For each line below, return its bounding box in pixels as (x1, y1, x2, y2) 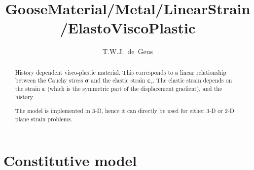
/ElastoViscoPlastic (60, 18, 196, 38)
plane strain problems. (15, 114, 73, 123)
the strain (15, 85, 40, 93)
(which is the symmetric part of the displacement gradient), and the (47, 85, 222, 93)
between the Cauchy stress (15, 76, 83, 85)
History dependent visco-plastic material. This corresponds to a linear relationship (15, 68, 226, 76)
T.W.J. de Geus (103, 46, 153, 57)
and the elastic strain (91, 76, 145, 85)
